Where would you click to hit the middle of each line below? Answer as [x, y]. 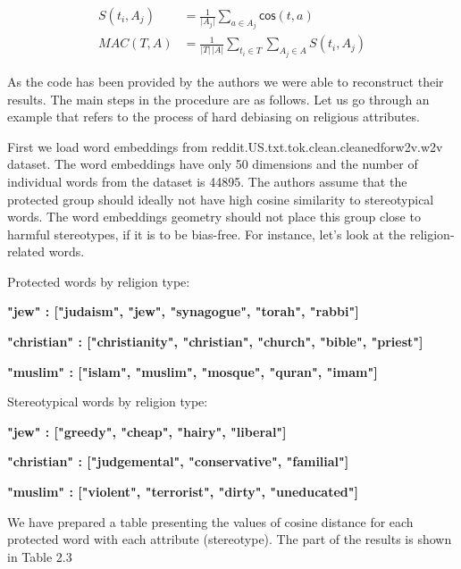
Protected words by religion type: [99, 281]
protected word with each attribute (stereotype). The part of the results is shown [230, 539]
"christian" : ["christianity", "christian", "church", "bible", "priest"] [215, 342]
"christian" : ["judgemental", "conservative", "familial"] [178, 461]
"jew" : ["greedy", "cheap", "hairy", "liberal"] [147, 431]
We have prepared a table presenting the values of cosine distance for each [210, 521]
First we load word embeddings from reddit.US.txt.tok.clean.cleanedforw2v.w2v [225, 146]
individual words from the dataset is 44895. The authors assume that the [207, 181]
